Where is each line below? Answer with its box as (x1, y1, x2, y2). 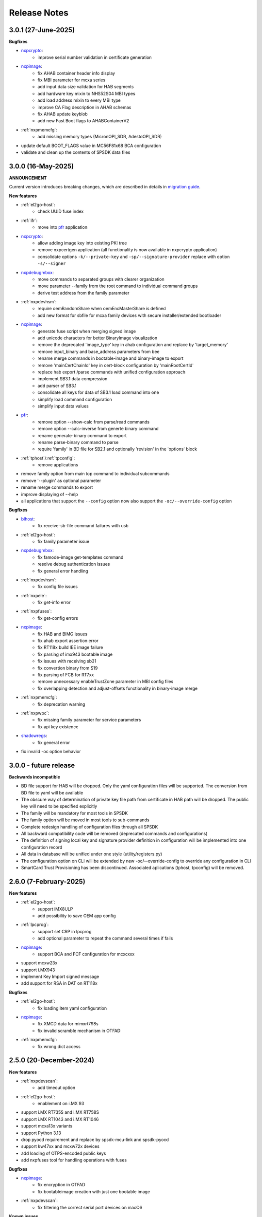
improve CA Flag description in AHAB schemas (37, 104, 131, 110)
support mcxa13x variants (21, 1123, 73, 1129)
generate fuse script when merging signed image (37, 328, 136, 334)
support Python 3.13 (21, 1130, 62, 1136)
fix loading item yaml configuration (37, 1005, 107, 1011)
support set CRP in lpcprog (37, 928, 92, 934)
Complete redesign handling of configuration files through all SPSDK (21, 824, 158, 830)
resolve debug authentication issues (37, 561, 110, 567)
